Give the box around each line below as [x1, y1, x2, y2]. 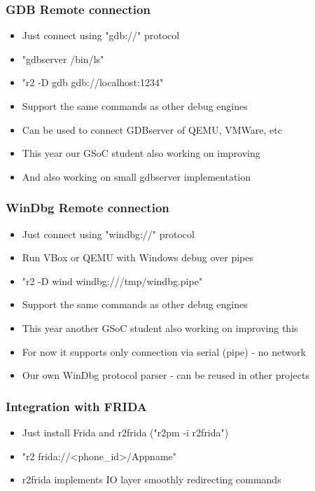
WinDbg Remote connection [6, 199, 169, 216]
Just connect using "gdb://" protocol [22, 28, 180, 43]
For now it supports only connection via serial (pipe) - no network [22, 344, 306, 359]
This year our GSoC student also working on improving [22, 146, 260, 160]
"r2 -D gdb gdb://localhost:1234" [22, 75, 164, 90]
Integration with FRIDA [6, 397, 148, 415]
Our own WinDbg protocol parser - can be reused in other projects [22, 368, 310, 382]
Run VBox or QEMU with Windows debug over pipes [22, 250, 254, 265]
